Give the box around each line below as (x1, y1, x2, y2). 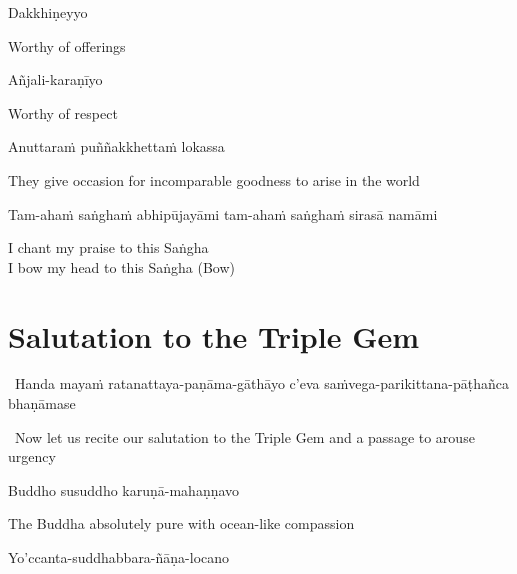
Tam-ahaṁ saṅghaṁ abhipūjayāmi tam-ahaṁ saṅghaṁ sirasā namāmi (8, 203, 438, 224)
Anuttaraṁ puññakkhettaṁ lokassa (8, 136, 225, 157)
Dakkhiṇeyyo (8, 2, 88, 22)
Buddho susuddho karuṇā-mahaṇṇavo (8, 479, 240, 500)
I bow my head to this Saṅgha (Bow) (8, 256, 235, 277)
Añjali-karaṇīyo (8, 69, 103, 90)
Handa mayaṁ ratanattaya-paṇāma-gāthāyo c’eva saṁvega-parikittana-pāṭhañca (14, 373, 510, 394)
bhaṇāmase (8, 393, 76, 414)
